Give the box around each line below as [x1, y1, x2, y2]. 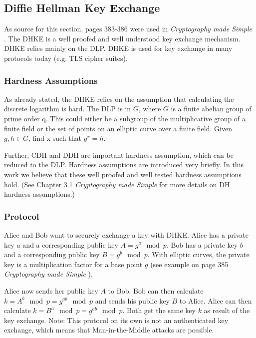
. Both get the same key [122, 305, 196, 316]
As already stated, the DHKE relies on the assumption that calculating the [4, 93, 234, 104]
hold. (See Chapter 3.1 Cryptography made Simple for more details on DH [4, 179, 230, 189]
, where [138, 103, 161, 114]
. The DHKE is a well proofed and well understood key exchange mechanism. [4, 33, 241, 43]
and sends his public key [95, 295, 170, 306]
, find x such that [28, 133, 81, 143]
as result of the [204, 305, 250, 316]
